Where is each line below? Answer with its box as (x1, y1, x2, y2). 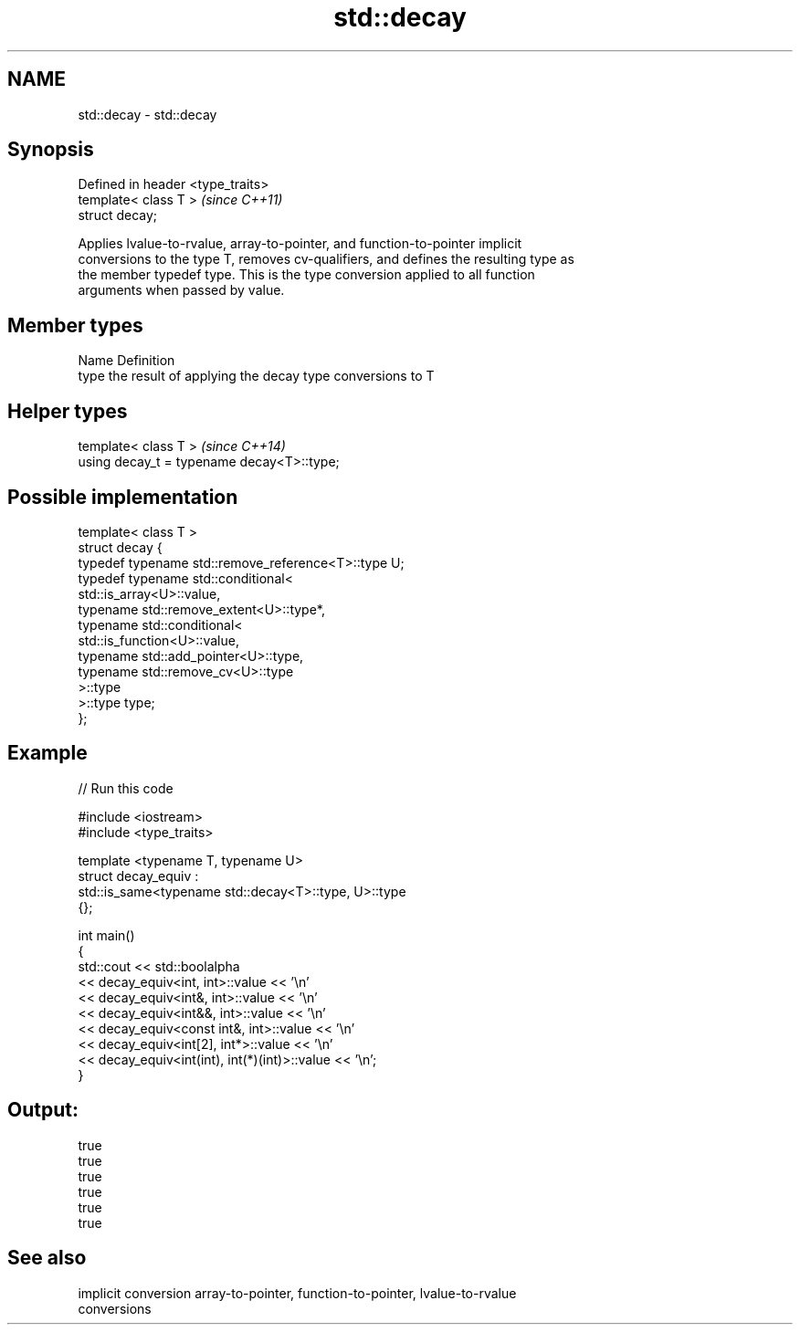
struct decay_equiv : (78, 867, 199, 884)
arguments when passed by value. (78, 282, 285, 299)
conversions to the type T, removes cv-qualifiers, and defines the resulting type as (78, 251, 574, 267)
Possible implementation (7, 485, 238, 509)
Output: (7, 1098, 79, 1122)
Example (7, 741, 88, 765)
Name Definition (78, 352, 175, 369)
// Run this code (78, 780, 174, 796)
